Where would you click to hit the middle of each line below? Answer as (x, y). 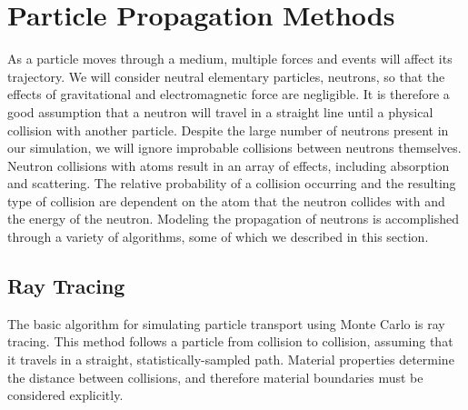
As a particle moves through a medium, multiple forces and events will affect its (230, 59)
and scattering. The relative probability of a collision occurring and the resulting (232, 183)
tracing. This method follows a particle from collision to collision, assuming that (230, 341)
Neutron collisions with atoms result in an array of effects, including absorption (229, 165)
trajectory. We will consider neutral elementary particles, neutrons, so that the (226, 76)
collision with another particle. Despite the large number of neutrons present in (228, 130)
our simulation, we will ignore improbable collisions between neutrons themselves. (234, 148)
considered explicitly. (65, 395)
